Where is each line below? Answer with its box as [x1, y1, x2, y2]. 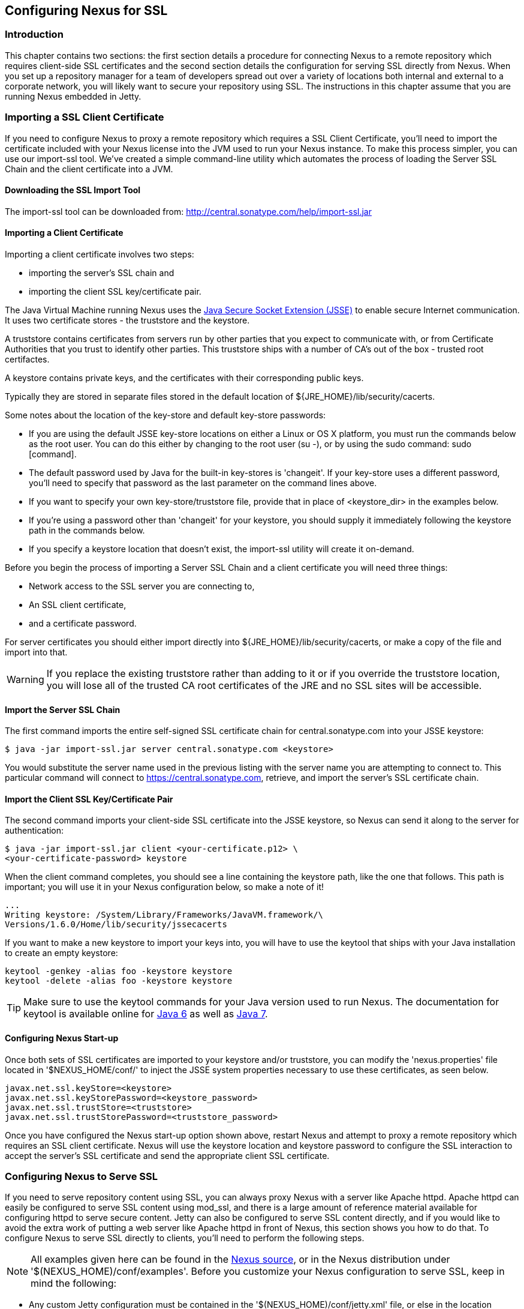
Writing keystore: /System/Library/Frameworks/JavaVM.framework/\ [5, 910, 324, 920]
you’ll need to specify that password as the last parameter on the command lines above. [29, 477, 377, 488]
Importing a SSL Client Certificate [5, 111, 164, 124]
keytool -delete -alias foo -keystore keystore [5, 976, 233, 986]
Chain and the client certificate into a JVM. [5, 163, 173, 174]
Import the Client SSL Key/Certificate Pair [5, 793, 173, 804]
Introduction [5, 28, 64, 41]
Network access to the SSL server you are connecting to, [29, 580, 255, 591]
